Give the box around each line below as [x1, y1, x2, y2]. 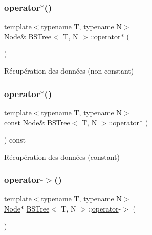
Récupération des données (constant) [4, 151, 120, 162]
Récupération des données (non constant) [4, 65, 134, 76]
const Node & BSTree [4, 117, 70, 128]
